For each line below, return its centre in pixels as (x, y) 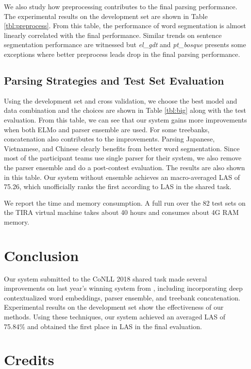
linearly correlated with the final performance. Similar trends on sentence (113, 35)
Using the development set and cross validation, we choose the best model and (121, 100)
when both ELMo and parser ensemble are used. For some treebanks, (107, 129)
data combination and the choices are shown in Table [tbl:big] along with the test (125, 110)
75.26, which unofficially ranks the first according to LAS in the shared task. (118, 186)
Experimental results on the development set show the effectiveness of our (114, 307)
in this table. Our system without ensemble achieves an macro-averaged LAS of (122, 177)
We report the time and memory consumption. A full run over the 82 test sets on (125, 202)
